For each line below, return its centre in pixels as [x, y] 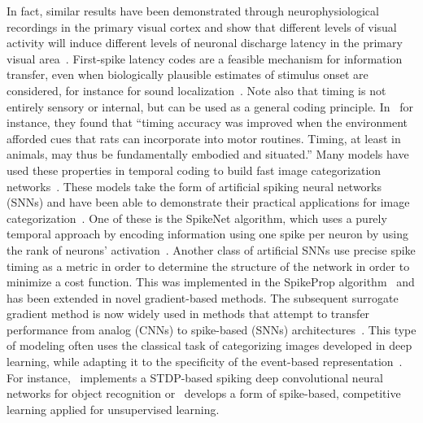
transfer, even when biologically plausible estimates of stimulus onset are [188, 74]
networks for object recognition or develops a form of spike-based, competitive [204, 393]
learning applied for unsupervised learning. [113, 409]
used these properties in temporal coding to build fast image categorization [194, 170]
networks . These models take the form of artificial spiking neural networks [194, 186]
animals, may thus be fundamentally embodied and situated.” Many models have [208, 154]
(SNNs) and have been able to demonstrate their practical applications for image [208, 202]
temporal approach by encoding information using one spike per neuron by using [207, 234]
